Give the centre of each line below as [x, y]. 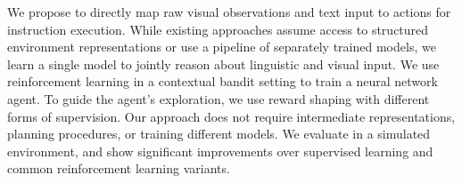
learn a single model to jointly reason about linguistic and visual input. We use [223, 64]
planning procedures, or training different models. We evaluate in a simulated [219, 134]
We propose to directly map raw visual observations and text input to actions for [229, 12]
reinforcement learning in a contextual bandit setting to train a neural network [223, 81]
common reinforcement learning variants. [119, 168]
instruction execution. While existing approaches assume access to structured [218, 29]
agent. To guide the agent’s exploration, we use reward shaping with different [219, 98]
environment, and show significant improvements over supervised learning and [220, 151]
